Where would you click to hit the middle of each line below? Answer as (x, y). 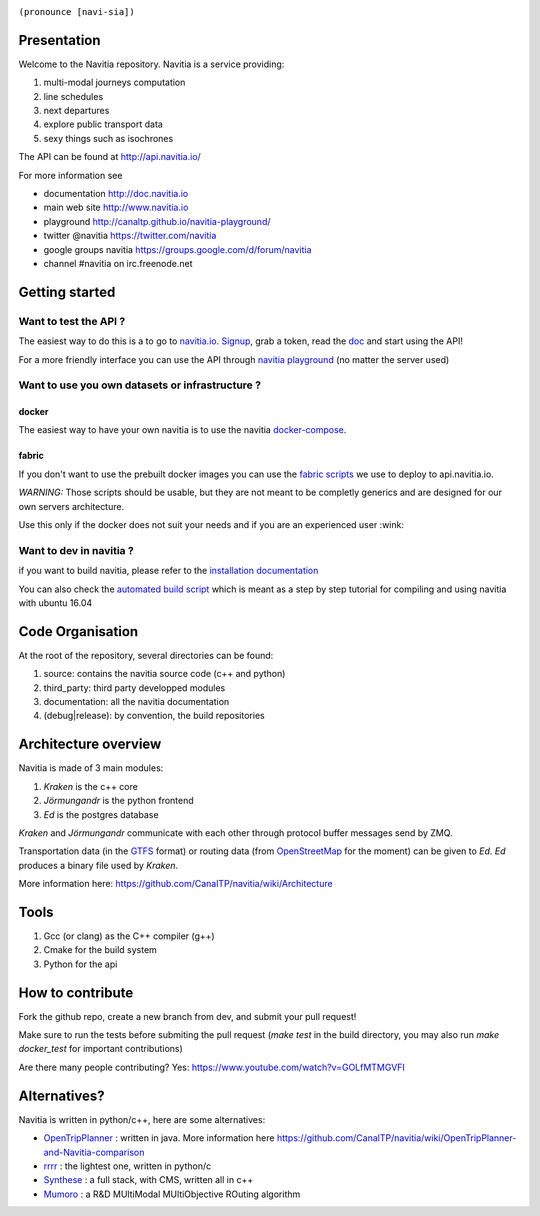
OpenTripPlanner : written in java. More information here (159, 1138)
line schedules (73, 96)
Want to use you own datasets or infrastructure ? (140, 385)
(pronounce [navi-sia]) (76, 11)
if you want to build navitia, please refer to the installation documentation (168, 571)
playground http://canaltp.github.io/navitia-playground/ (157, 221)
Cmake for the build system (100, 950)
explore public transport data (103, 124)
